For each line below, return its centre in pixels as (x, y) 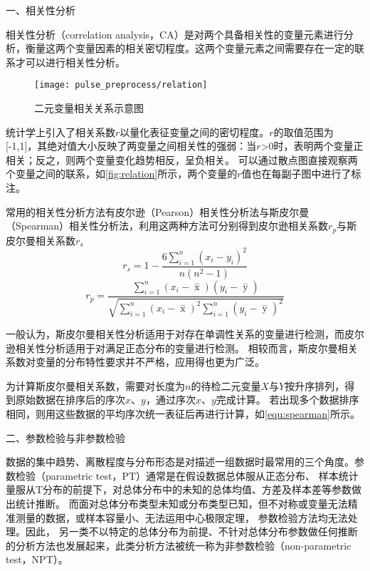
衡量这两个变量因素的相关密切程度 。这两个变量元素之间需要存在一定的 (190, 48)
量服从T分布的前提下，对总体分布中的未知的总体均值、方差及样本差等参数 (179, 489)
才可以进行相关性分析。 (70, 62)
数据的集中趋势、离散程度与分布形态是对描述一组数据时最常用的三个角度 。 (180, 462)
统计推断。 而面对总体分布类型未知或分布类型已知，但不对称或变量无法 (181, 503)
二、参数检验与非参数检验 (65, 437)
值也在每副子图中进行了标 (301, 174)
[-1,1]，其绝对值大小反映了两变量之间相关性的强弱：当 (131, 146)
